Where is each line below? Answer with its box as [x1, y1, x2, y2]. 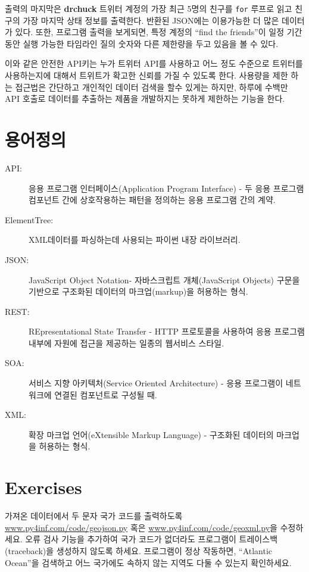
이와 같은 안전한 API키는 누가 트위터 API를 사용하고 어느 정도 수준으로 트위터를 [5, 57, 303, 70]
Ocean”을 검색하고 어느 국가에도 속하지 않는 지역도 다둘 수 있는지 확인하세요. [5, 556, 292, 568]
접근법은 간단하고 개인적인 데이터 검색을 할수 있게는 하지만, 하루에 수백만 [15, 80, 288, 93]
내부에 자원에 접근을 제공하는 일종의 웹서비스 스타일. [29, 336, 224, 349]
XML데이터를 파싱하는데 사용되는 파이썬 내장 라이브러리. [29, 233, 241, 246]
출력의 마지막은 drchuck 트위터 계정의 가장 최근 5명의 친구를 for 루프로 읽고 [5, 2, 292, 14]
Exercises [5, 475, 82, 499]
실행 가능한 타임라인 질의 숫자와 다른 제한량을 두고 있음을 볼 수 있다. [23, 37, 279, 49]
